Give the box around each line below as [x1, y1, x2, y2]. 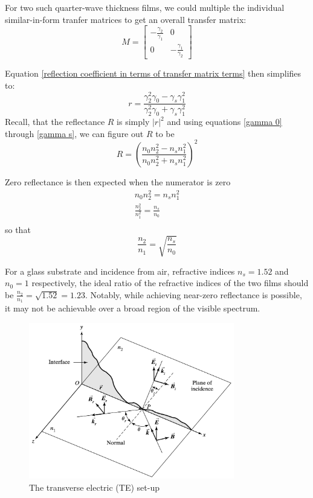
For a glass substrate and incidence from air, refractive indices [5, 264, 235, 277]
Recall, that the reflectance [5, 115, 105, 128]
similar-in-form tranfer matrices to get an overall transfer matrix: [5, 13, 247, 25]
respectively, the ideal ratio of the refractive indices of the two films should [31, 276, 309, 289]
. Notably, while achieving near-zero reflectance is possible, [85, 288, 302, 301]
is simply [117, 115, 150, 128]
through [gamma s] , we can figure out [5, 127, 144, 139]
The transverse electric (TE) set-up [29, 481, 160, 494]
